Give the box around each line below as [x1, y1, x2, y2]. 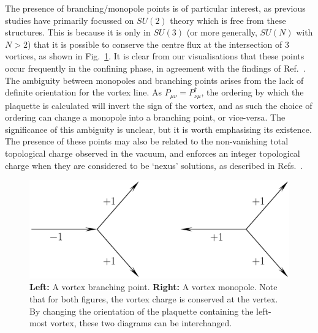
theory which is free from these [170, 13, 286, 26]
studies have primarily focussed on [5, 13, 134, 26]
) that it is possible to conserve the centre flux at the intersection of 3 [27, 37, 289, 50]
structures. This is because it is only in [5, 26, 151, 39]
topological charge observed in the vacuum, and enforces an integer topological [5, 146, 300, 159]
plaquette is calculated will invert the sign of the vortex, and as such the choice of [5, 99, 312, 111]
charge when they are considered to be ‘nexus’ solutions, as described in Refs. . [5, 159, 303, 171]
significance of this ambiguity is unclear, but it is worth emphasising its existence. [5, 122, 312, 135]
